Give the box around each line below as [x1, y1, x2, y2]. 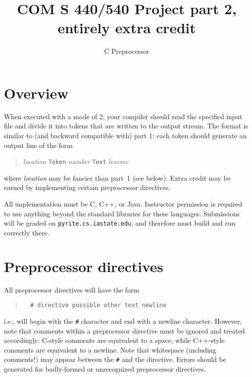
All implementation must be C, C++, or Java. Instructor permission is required [4, 199, 242, 209]
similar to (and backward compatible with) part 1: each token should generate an [4, 130, 247, 141]
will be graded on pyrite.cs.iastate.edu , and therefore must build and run [4, 218, 235, 228]
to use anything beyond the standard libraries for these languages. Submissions [4, 208, 240, 218]
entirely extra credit [58, 18, 196, 38]
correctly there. [4, 227, 50, 237]
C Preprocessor [104, 46, 150, 56]
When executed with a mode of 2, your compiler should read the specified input [4, 111, 243, 121]
